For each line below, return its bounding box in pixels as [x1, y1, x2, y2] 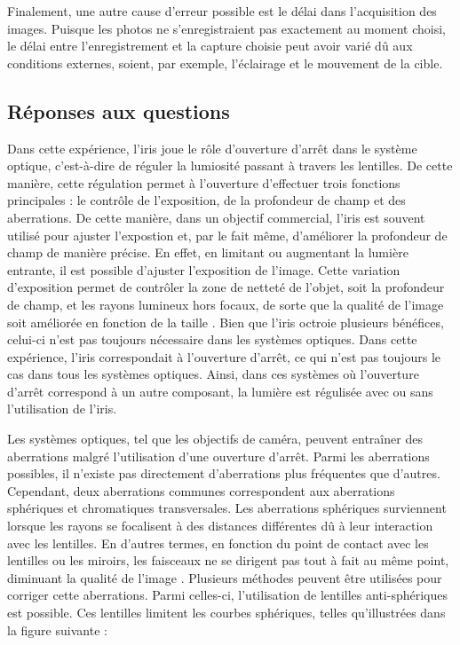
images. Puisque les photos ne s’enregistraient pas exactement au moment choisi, [7, 19, 446, 37]
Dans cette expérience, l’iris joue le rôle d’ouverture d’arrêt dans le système [7, 138, 417, 157]
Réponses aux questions [7, 97, 230, 124]
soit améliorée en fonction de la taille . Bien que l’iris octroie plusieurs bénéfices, [7, 312, 444, 331]
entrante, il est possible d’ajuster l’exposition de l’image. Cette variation [7, 260, 401, 279]
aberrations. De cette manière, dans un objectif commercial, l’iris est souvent [7, 208, 425, 226]
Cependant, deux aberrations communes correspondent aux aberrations [7, 481, 395, 499]
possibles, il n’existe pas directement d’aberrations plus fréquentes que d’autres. [7, 464, 440, 483]
